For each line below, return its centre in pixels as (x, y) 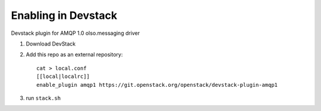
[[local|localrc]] (63, 76)
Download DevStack (51, 44)
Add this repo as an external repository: (74, 55)
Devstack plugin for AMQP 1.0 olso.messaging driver (75, 33)
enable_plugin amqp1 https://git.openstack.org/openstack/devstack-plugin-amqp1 (157, 85)
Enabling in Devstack (64, 15)
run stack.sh (43, 98)
